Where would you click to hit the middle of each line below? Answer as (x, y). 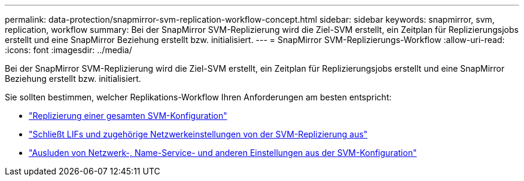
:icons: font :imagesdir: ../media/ (68, 50)
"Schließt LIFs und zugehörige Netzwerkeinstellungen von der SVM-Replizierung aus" (198, 134)
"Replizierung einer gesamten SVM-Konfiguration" (128, 116)
